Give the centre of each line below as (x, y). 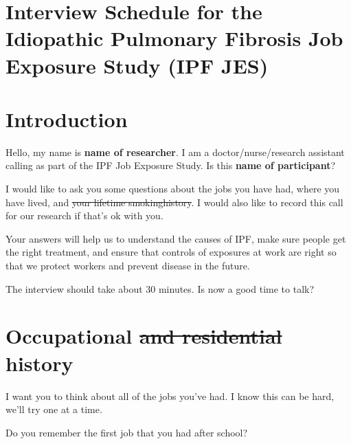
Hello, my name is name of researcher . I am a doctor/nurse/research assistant (175, 152)
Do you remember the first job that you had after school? (127, 432)
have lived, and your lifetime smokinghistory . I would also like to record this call (174, 202)
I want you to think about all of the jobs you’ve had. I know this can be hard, (170, 396)
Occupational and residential (144, 336)
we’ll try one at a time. (54, 409)
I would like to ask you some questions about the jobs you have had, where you (173, 189)
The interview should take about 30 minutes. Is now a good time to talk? (160, 288)
